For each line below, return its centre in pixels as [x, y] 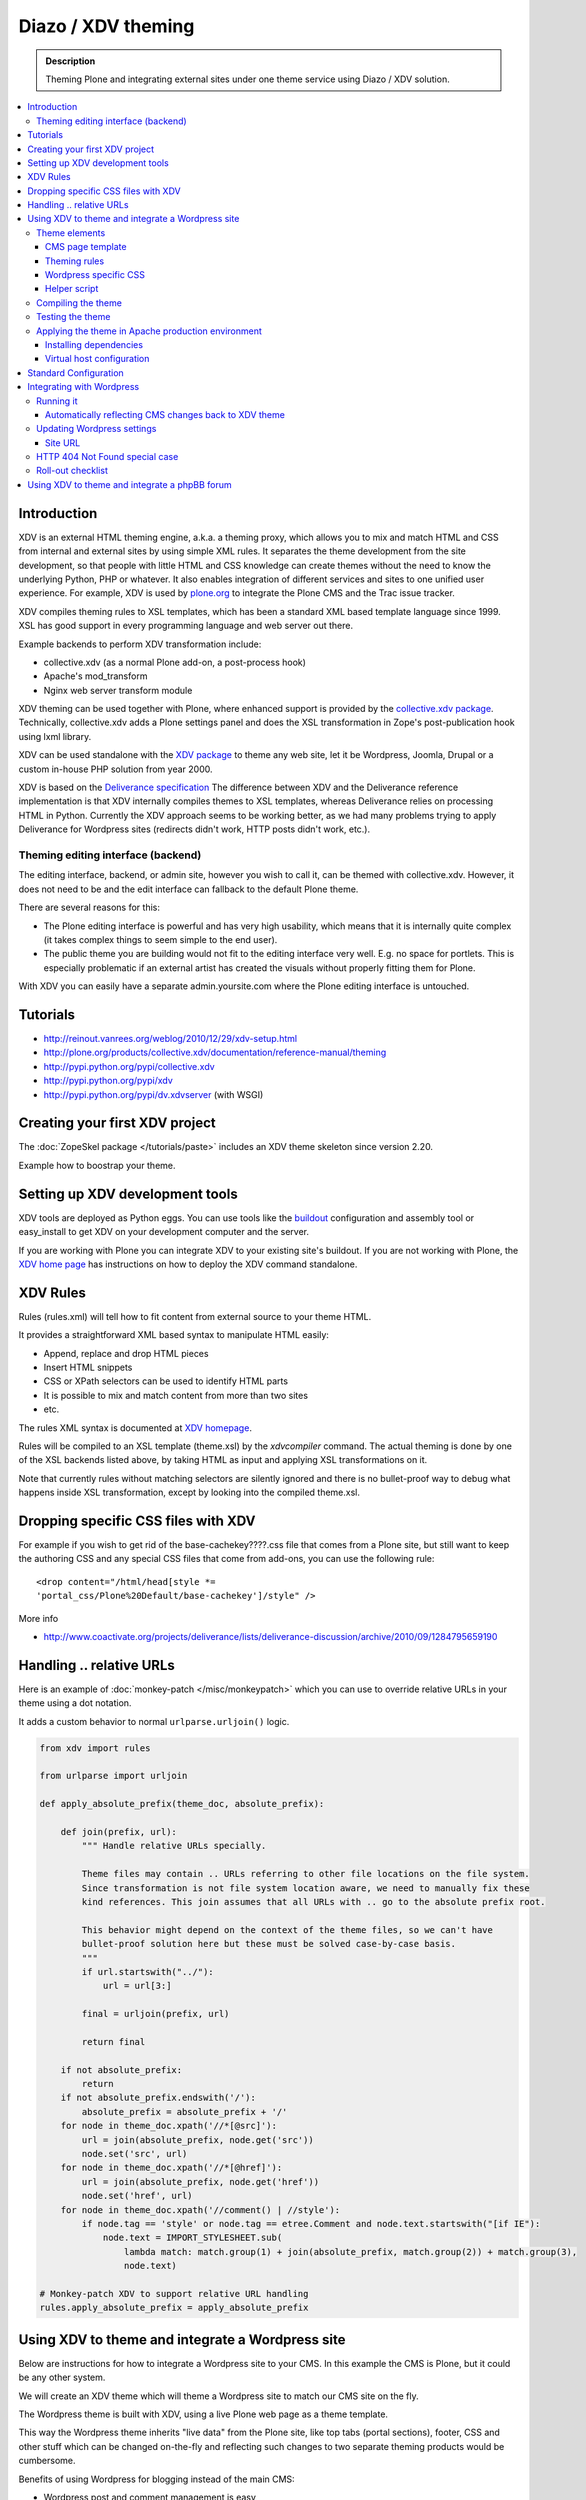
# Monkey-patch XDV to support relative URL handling [174, 2293]
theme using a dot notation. [75, 1703]
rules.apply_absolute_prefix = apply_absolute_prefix [174, 2308]
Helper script [72, 289]
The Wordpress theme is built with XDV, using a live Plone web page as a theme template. [203, 2414]
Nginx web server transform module [118, 690]
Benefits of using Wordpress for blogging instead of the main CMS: [156, 2479]
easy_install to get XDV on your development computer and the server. [164, 1232]
